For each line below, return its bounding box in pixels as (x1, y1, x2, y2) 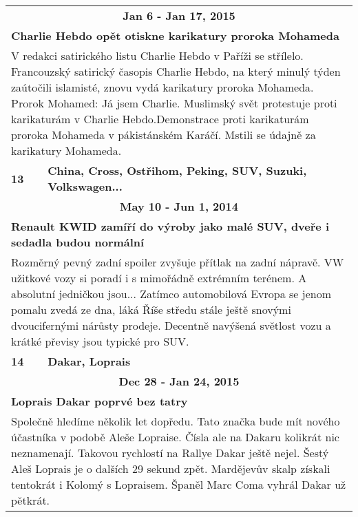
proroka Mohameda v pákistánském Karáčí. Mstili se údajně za (11, 127, 316, 143)
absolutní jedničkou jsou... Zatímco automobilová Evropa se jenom (11, 286, 332, 302)
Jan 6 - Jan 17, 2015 (123, 8, 235, 23)
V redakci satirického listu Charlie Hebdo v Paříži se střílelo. (11, 48, 304, 63)
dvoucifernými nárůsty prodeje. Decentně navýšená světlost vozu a (11, 317, 331, 333)
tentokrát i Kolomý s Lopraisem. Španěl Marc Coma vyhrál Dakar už (11, 476, 346, 492)
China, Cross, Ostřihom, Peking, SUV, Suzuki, (48, 162, 307, 178)
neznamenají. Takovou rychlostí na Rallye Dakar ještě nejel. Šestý (11, 445, 329, 461)
